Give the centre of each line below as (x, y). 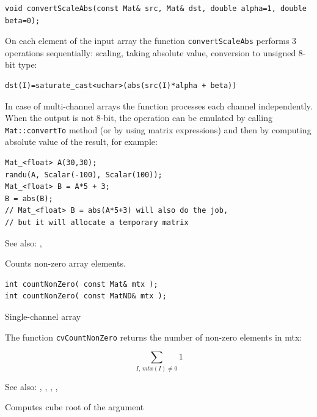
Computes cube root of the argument (75, 407)
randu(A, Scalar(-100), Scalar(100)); (84, 175)
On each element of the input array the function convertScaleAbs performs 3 (151, 41)
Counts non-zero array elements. (65, 263)
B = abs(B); (29, 198)
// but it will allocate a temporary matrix (97, 223)
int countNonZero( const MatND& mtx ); (86, 296)
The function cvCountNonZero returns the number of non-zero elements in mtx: (154, 337)
